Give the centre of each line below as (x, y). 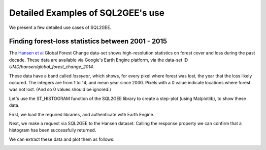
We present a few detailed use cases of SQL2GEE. (60, 27)
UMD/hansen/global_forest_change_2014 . (52, 67)
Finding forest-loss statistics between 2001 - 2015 (88, 41)
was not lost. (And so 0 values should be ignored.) (60, 89)
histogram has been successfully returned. (52, 130)
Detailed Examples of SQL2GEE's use (87, 13)
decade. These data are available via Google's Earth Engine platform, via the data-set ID (99, 60)
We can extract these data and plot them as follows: (62, 139)
